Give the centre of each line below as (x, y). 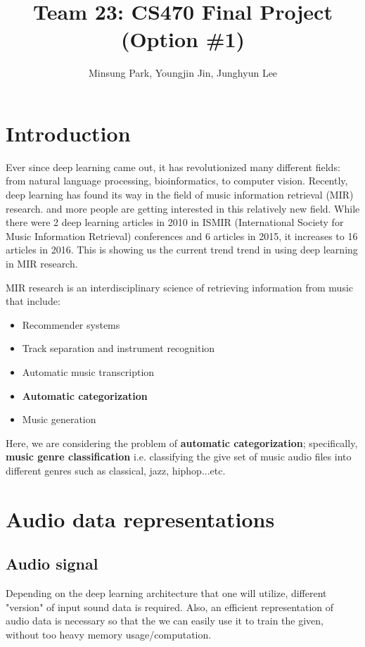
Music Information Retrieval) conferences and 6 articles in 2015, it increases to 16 (182, 235)
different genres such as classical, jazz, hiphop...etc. (116, 470)
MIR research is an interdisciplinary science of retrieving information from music (180, 287)
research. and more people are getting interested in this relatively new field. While (183, 208)
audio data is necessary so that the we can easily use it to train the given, (165, 621)
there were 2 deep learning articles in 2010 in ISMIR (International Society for (175, 222)
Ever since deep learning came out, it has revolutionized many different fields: (173, 167)
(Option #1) (183, 39)
